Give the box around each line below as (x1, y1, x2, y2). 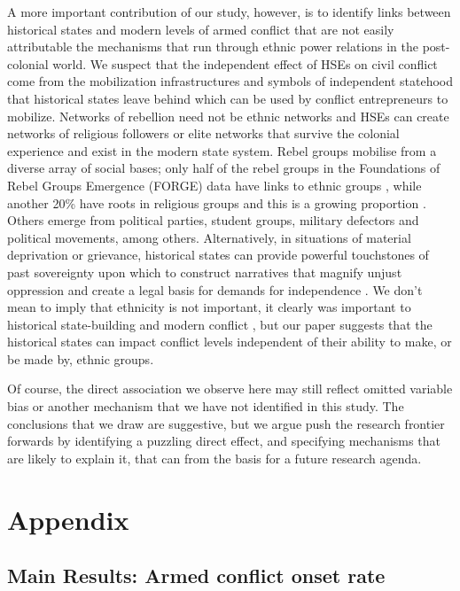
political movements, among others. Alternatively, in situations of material (7, 228, 411, 246)
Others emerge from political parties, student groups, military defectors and (7, 211, 419, 229)
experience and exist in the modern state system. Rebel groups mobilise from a (7, 141, 437, 159)
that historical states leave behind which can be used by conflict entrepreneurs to (7, 89, 448, 107)
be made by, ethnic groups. (7, 349, 154, 368)
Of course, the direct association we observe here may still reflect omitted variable (7, 379, 453, 398)
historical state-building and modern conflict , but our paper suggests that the (7, 315, 433, 333)
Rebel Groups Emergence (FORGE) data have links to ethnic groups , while (7, 175, 422, 194)
